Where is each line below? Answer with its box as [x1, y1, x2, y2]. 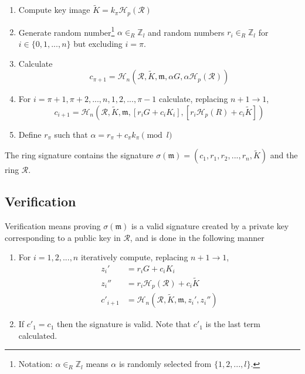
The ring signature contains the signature [5, 149, 154, 161]
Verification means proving [5, 220, 101, 232]
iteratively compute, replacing [80, 251, 188, 263]
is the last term [205, 318, 261, 330]
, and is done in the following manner [130, 231, 265, 243]
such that [54, 128, 88, 140]
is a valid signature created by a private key [131, 220, 289, 232]
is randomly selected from [118, 358, 212, 370]
